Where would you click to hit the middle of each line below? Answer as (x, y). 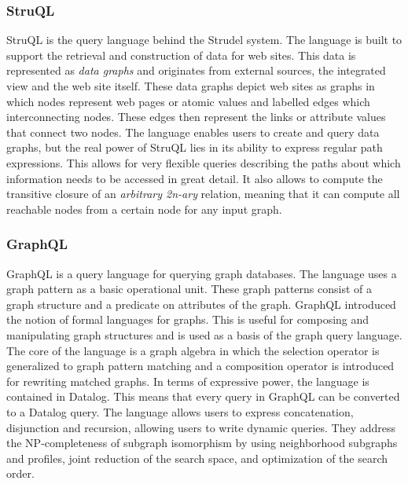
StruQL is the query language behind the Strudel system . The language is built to (204, 40)
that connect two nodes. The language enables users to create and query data (193, 132)
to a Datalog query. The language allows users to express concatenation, (180, 411)
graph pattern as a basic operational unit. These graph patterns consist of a (189, 289)
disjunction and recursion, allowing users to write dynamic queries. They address (201, 427)
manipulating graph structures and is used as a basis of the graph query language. (204, 334)
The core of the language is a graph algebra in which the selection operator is (193, 350)
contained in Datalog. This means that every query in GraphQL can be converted (203, 396)
